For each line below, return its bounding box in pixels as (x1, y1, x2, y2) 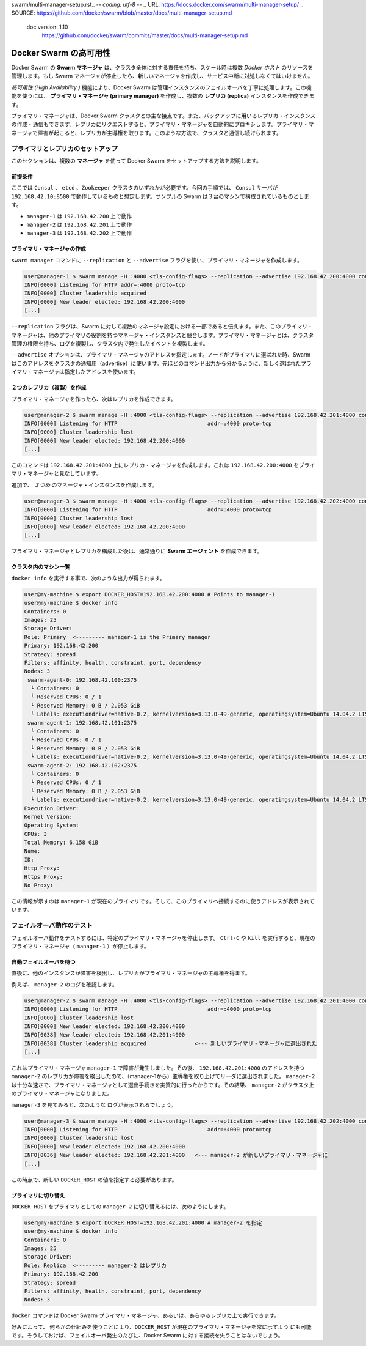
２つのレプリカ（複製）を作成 (11, 384, 87, 391)
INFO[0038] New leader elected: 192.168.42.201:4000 (24, 1031, 185, 1038)
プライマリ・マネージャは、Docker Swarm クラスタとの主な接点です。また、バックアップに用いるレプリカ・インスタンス (11, 112, 316, 119)
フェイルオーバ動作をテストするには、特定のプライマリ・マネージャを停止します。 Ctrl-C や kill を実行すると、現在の (11, 934, 315, 941)
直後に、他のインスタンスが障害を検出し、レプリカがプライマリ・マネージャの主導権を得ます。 (11, 969, 251, 977)
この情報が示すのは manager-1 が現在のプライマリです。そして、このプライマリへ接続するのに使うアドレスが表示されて (11, 898, 315, 905)
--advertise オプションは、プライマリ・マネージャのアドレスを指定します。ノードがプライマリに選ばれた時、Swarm (11, 351, 311, 358)
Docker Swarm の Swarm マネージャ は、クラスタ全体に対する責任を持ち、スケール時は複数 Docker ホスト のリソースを (11, 64, 314, 72)
